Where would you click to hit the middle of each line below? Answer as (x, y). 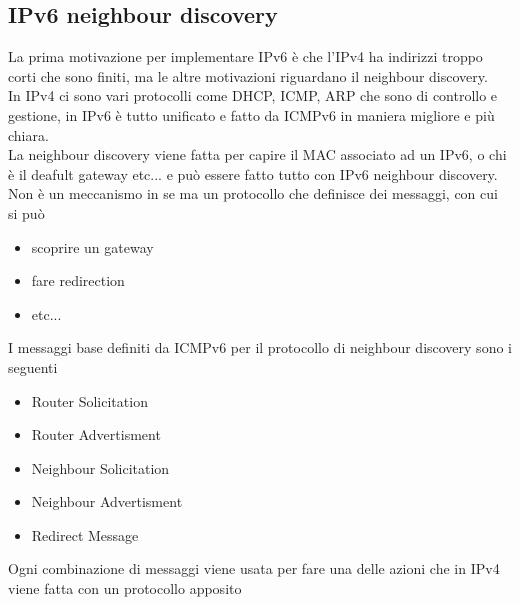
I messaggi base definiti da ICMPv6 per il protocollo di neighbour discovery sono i (260, 347)
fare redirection (78, 280)
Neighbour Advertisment (107, 501)
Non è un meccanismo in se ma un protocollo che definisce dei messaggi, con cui (253, 193)
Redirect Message (85, 534)
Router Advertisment (96, 434)
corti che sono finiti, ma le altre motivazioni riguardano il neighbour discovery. (248, 75)
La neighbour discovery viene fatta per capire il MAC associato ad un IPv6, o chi (257, 154)
